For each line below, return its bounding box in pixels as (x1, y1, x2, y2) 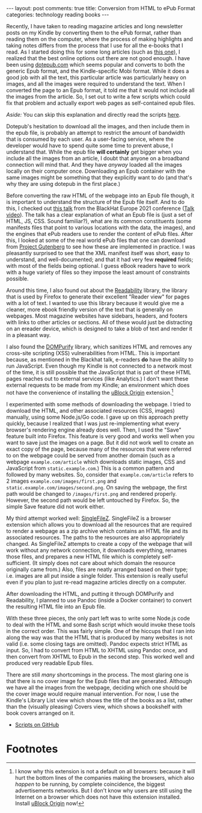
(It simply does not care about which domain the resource (32, 559, 176, 566)
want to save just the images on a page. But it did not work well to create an (6, 439, 194, 446)
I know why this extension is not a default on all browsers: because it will (14, 767, 195, 774)
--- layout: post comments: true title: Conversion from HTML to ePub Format (6, 5, 195, 11)
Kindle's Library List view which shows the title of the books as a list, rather (6, 696, 193, 703)
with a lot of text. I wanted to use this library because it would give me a (6, 300, 185, 306)
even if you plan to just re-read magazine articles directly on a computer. (6, 578, 186, 586)
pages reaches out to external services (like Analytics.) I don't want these (6, 375, 189, 382)
